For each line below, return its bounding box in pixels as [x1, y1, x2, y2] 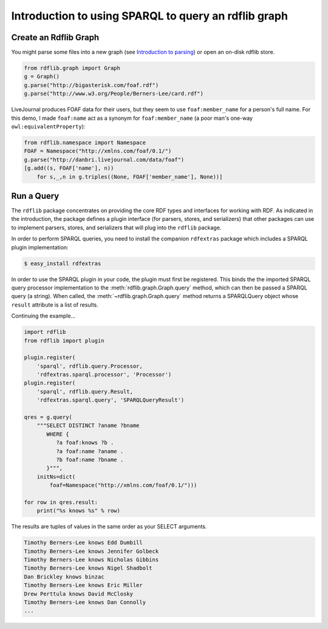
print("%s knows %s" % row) [36, 507, 121, 514]
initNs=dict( [36, 473, 76, 480]
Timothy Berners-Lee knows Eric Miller [24, 582, 143, 589]
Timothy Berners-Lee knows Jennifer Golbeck [24, 547, 159, 555]
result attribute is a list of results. [11, 301, 98, 308]
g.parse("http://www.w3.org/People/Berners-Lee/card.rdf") [24, 90, 203, 97]
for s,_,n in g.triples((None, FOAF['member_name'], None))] [36, 173, 223, 180]
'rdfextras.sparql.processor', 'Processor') [36, 371, 172, 378]
